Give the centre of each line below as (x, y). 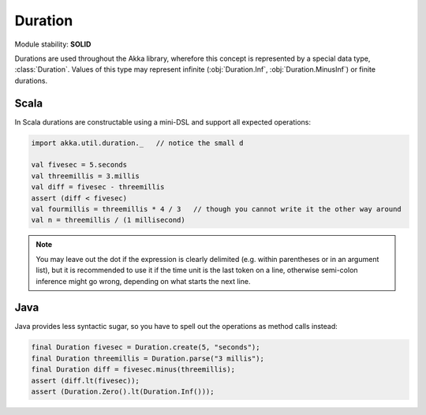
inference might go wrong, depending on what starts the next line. (143, 281)
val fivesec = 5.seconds (79, 165)
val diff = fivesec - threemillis (98, 187)
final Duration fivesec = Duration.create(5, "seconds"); (146, 348)
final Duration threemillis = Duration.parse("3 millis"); (148, 358)
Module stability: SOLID (53, 44)
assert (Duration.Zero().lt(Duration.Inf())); (123, 391)
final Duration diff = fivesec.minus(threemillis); (133, 370)
